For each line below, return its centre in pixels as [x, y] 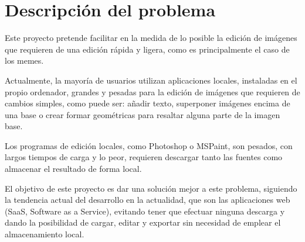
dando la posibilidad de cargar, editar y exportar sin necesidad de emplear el [143, 222]
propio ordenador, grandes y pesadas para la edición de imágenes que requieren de [152, 91]
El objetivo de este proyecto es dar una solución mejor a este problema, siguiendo [151, 188]
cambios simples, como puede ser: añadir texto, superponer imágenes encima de [148, 103]
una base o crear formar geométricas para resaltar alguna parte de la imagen [143, 114]
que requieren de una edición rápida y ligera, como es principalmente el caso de [147, 49]
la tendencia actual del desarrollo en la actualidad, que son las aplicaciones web [148, 200]
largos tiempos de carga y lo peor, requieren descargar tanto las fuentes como [144, 157]
